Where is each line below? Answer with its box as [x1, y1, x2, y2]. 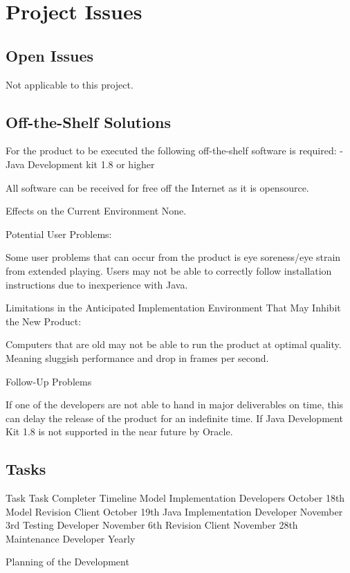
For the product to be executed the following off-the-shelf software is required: [6, 143, 337, 158]
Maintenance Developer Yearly [6, 531, 136, 545]
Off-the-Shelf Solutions [6, 111, 171, 132]
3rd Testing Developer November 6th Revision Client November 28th [6, 518, 298, 532]
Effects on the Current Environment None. [6, 203, 187, 218]
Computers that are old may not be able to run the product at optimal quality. [6, 337, 342, 352]
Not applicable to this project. [6, 77, 133, 91]
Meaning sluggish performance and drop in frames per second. [6, 350, 269, 365]
